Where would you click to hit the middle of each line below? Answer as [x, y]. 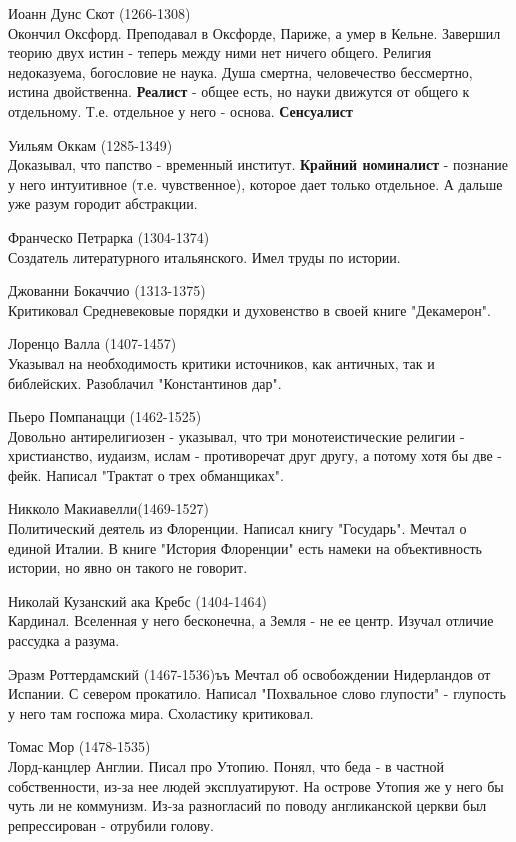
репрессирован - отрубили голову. [111, 824]
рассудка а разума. [64, 640]
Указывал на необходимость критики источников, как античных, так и [221, 362]
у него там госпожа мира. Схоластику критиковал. [161, 712]
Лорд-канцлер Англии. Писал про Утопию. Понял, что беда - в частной [226, 766]
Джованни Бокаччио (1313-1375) [107, 290]
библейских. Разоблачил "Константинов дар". [145, 382]
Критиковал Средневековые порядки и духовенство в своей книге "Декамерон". [249, 309]
